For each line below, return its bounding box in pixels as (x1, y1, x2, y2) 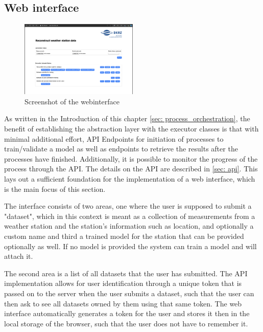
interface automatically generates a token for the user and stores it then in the (4, 308, 250, 319)
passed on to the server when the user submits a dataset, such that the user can (4, 287, 254, 298)
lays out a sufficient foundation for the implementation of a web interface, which (4, 173, 255, 184)
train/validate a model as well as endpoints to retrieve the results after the (4, 143, 238, 154)
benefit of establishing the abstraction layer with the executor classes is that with (4, 123, 259, 134)
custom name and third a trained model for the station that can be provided (4, 230, 244, 241)
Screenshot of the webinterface (25, 96, 120, 106)
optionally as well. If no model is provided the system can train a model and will (4, 240, 257, 251)
